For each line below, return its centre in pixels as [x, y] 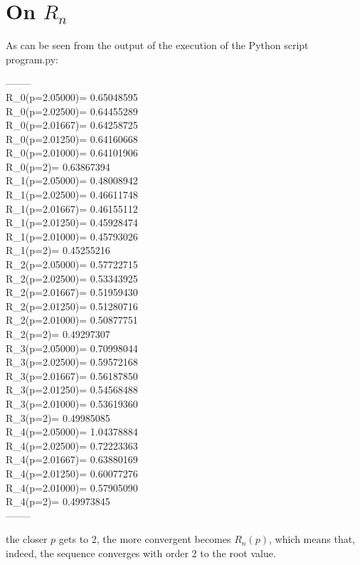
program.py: [32, 59]
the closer [27, 539]
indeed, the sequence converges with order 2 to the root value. [141, 553]
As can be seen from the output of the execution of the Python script [157, 45]
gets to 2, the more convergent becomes [145, 539]
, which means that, [312, 539]
